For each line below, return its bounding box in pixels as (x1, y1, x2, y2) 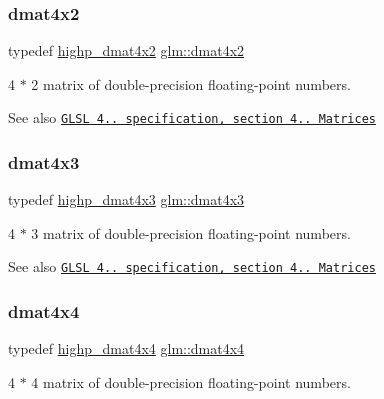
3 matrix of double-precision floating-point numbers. (31, 222, 351, 243)
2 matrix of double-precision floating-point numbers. (31, 73, 351, 94)
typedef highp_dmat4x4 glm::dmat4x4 (8, 338, 245, 359)
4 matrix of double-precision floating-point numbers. (31, 371, 351, 392)
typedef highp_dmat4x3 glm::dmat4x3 (8, 189, 245, 210)
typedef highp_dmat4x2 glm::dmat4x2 (8, 40, 245, 61)
